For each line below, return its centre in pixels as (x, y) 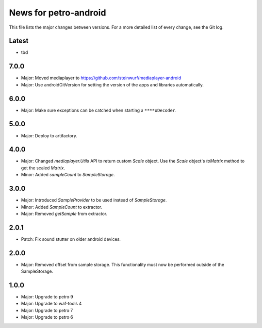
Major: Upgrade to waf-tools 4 (51, 304)
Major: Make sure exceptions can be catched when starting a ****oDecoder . (99, 110)
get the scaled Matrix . (43, 168)
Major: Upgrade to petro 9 (47, 297)
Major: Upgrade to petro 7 (47, 310)
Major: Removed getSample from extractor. (64, 213)
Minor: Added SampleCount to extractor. (62, 207)
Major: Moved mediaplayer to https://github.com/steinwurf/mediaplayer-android (101, 78)
